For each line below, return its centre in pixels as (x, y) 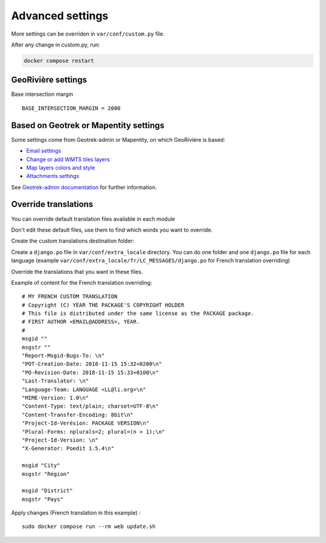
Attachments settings (53, 176)
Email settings (44, 151)
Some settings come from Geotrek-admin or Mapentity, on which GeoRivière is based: (118, 139)
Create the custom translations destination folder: (73, 241)
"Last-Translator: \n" (56, 381)
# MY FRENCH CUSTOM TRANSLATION (70, 297)
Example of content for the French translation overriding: (81, 282)
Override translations (52, 204)
